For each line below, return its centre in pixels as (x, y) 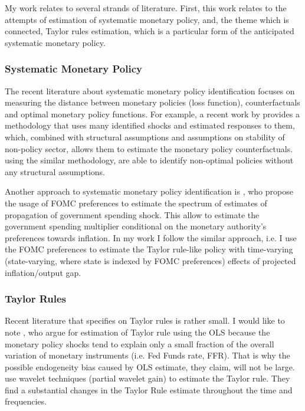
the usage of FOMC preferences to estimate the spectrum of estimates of (136, 203)
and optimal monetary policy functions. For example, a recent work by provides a (152, 114)
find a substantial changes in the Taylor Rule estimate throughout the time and (149, 389)
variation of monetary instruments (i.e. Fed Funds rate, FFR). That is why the (147, 355)
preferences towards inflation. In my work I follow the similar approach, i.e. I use (151, 237)
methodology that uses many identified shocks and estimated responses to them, (150, 125)
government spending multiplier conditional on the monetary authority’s (136, 226)
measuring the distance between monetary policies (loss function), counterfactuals (152, 102)
